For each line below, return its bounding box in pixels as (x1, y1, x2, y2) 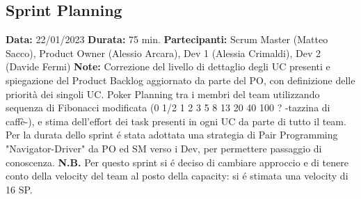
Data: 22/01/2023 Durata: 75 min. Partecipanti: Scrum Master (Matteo (6, 32, 328, 47)
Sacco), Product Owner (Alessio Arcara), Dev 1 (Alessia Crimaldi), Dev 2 (6, 45, 321, 60)
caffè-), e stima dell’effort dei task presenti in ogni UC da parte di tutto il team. (6, 113, 346, 128)
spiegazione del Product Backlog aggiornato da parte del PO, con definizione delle (6, 72, 355, 87)
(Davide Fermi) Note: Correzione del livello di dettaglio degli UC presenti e (6, 59, 330, 74)
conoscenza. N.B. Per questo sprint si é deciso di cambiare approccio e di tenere (6, 154, 348, 169)
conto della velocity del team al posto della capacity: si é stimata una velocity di (6, 168, 348, 183)
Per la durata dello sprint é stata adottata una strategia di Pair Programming (6, 127, 338, 142)
